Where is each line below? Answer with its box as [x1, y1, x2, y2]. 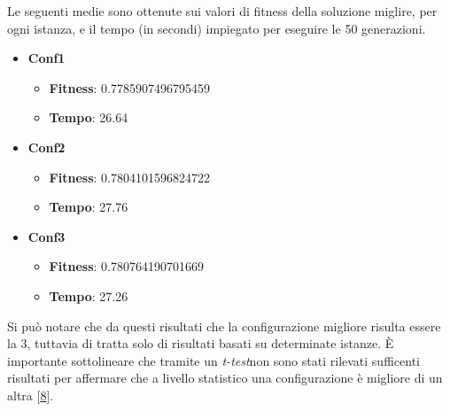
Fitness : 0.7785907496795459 [49, 78, 210, 97]
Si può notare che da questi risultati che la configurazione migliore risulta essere [7, 316, 441, 335]
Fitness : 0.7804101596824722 [49, 167, 210, 186]
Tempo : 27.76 [49, 198, 128, 216]
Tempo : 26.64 [49, 108, 128, 127]
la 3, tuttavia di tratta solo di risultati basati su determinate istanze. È [7, 334, 394, 353]
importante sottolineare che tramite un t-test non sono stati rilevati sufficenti [7, 351, 420, 369]
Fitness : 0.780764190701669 [49, 257, 204, 275]
